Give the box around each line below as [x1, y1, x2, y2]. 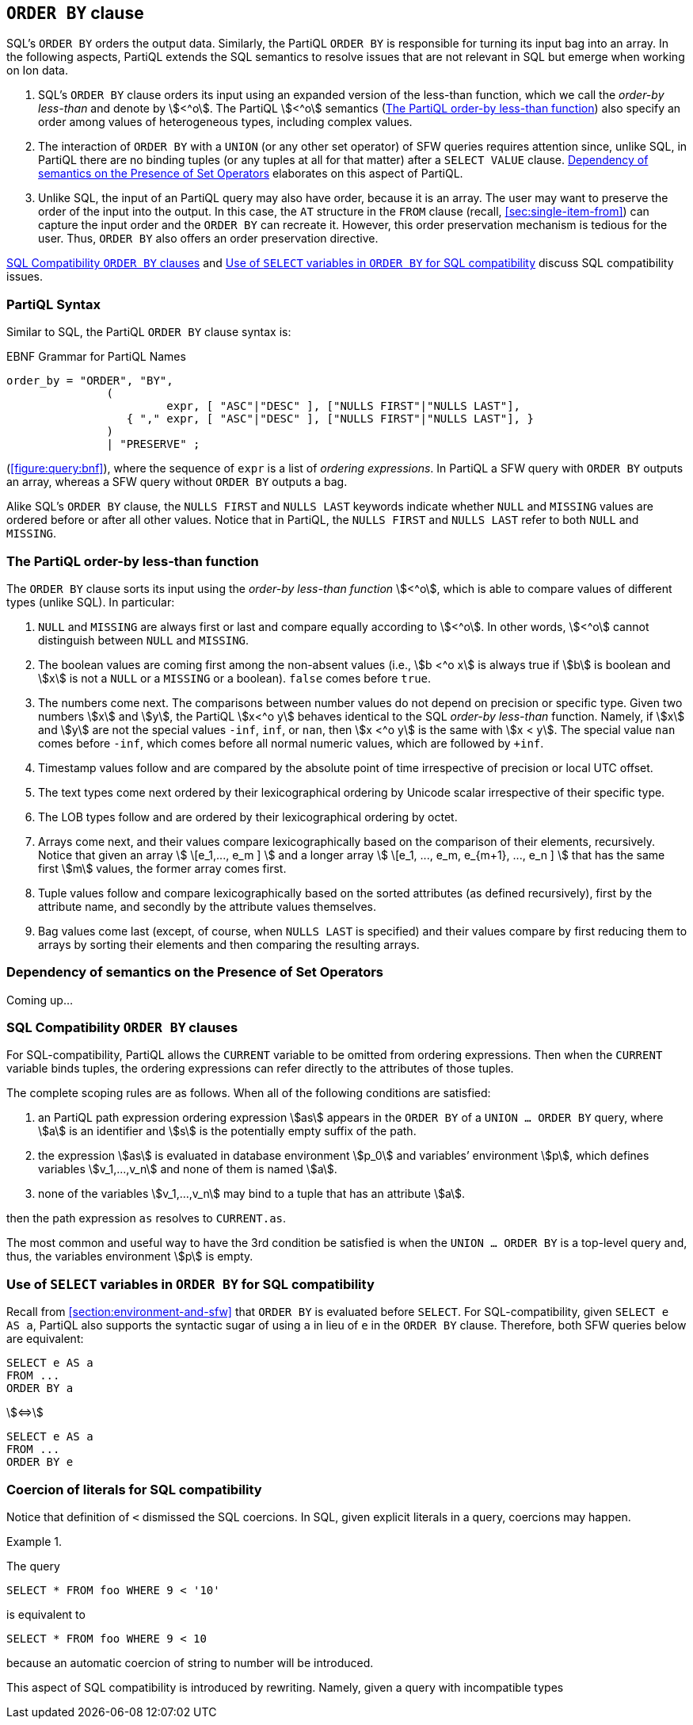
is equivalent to [6, 1607, 86, 1621]
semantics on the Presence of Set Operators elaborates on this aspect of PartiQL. [38, 166, 463, 181]
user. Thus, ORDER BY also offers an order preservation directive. [38, 231, 379, 246]
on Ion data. [6, 63, 68, 78]
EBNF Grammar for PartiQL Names [6, 350, 186, 364]
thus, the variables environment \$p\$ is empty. [6, 1249, 253, 1264]
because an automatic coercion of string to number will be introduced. [6, 1655, 374, 1670]
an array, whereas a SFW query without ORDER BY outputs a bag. [6, 475, 348, 489]
